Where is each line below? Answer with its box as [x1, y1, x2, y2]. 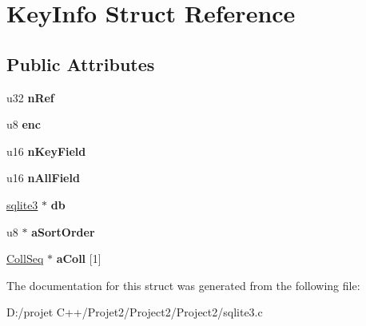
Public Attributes [6, 51, 155, 76]
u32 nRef [6, 89, 54, 105]
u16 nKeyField [6, 142, 86, 159]
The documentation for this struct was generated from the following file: [6, 276, 360, 293]
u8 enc [6, 116, 41, 133]
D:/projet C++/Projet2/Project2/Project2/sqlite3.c [6, 304, 263, 320]
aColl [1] [56, 250, 101, 267]
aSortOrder [31, 223, 95, 240]
